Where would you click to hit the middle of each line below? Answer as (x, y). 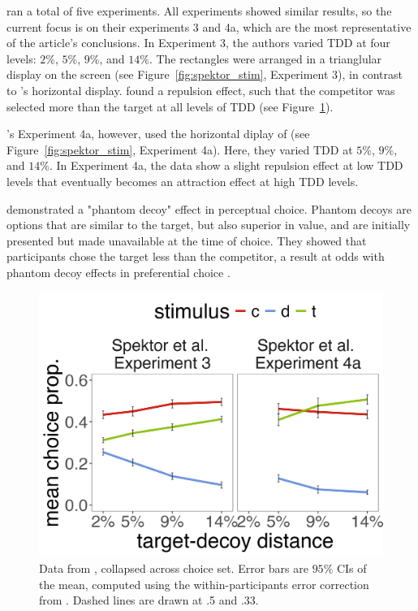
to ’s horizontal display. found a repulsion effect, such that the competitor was (201, 90)
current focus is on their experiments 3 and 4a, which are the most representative (209, 26)
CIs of (351, 568)
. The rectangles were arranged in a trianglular (265, 58)
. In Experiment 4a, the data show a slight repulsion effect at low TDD (226, 165)
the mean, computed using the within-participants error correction (204, 584)
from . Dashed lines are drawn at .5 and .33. (149, 600)
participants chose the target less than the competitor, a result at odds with (196, 256)
